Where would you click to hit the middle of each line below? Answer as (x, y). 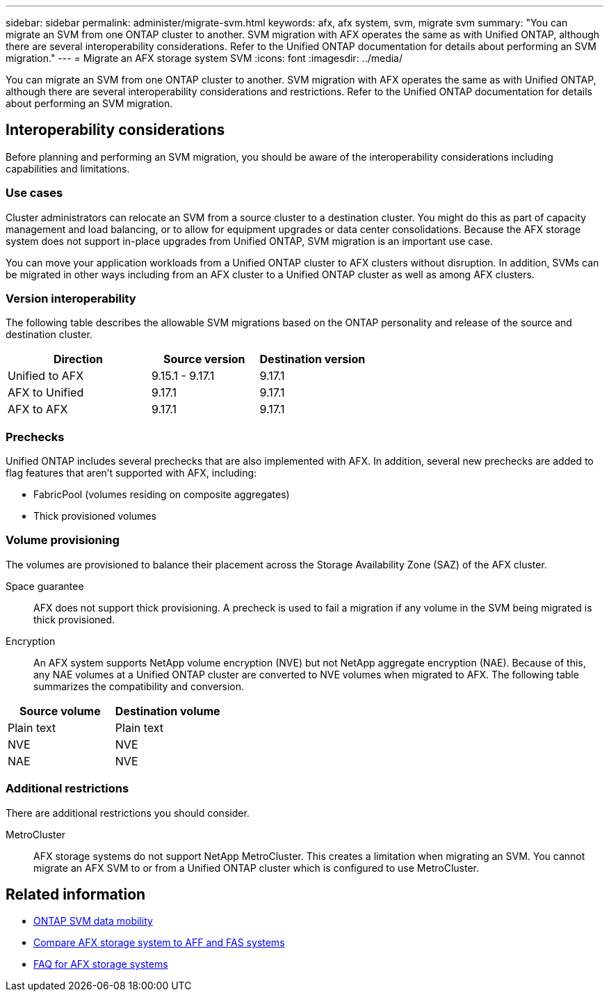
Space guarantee (45, 586)
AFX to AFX (38, 409)
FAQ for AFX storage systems (101, 964)
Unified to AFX (46, 376)
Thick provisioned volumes (95, 516)
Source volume (60, 711)
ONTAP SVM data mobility (93, 921)
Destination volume (168, 711)
